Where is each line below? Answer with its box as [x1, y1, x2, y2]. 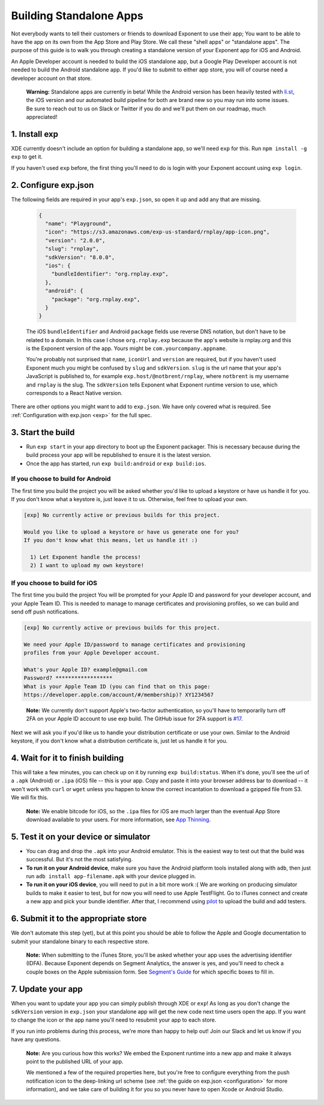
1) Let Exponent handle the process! [30, 553, 141, 561]
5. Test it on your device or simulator [11, 831, 151, 842]
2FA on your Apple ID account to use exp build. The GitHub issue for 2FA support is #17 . [26, 715, 243, 723]
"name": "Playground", [45, 220, 112, 227]
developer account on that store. [11, 74, 92, 82]
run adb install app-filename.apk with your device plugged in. [26, 873, 196, 880]
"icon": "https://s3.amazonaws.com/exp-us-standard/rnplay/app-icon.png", [45, 229, 270, 235]
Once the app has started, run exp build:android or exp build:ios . [26, 460, 206, 467]
